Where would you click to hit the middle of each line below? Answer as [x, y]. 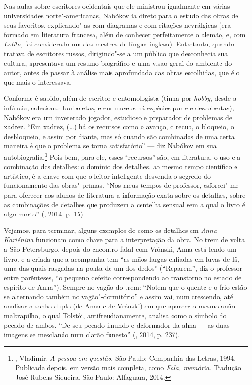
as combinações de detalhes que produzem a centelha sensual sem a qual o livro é [125, 204]
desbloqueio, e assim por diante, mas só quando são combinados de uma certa [119, 136]
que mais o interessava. [38, 82]
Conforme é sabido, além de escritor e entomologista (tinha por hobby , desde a [120, 98]
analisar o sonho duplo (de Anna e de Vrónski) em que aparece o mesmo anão [119, 306]
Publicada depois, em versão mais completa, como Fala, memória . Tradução [128, 367]
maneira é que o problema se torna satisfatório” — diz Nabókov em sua [110, 146]
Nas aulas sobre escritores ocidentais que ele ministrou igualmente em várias [117, 6]
